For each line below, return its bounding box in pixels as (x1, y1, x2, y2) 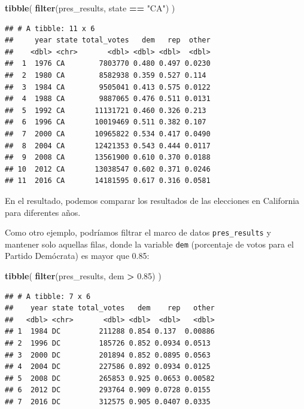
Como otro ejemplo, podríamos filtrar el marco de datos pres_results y (5, 226, 271, 239)
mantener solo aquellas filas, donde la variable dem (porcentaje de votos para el (5, 237, 294, 250)
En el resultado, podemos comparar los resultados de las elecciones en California (5, 194, 300, 206)
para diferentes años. (5, 206, 81, 218)
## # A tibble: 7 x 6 (5, 292, 91, 301)
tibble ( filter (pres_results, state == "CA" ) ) (5, 2, 175, 14)
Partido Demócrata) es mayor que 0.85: (5, 249, 150, 262)
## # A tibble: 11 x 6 (5, 24, 95, 33)
